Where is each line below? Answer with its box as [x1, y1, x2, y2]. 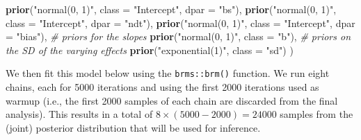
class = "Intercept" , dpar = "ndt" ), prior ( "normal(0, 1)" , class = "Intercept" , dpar [6, 15, 355, 30]
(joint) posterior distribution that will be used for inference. [6, 120, 261, 134]
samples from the [280, 107, 353, 121]
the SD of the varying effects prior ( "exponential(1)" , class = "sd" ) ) [6, 42, 294, 57]
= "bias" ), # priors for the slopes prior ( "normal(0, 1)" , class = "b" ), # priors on [6, 29, 351, 44]
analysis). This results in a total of [6, 107, 153, 121]
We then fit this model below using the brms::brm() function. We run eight [6, 66, 330, 80]
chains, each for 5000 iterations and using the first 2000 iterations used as [6, 80, 319, 94]
